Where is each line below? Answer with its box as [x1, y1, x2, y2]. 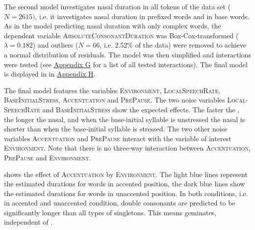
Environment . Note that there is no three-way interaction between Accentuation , [4, 143, 251, 153]
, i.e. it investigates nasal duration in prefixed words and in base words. [35, 11, 250, 21]
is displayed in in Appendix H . [4, 69, 96, 79]
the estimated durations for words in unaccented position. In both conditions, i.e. [4, 188, 248, 198]
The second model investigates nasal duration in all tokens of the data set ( [4, 1, 231, 11]
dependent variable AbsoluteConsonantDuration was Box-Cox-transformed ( [4, 30, 239, 40]
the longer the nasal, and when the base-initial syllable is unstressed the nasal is [4, 114, 245, 124]
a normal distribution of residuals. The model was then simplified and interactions [4, 49, 251, 59]
